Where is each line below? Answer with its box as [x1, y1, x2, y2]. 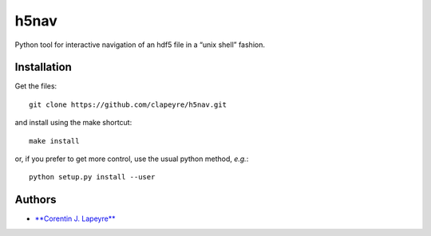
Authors [14, 193, 57, 206]
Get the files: [14, 81, 57, 91]
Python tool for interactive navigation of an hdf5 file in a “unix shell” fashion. [14, 40, 265, 49]
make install [29, 136, 80, 145]
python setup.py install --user [29, 172, 156, 182]
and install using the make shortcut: [14, 118, 132, 128]
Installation [14, 61, 72, 74]
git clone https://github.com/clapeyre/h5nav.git [29, 100, 227, 109]
